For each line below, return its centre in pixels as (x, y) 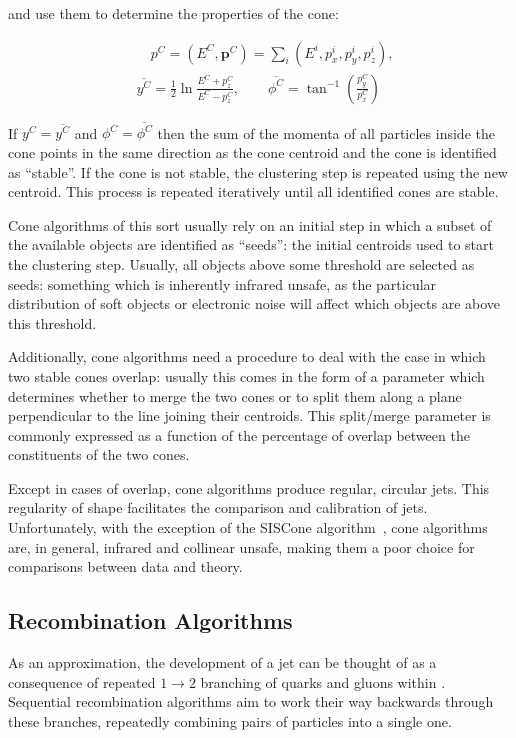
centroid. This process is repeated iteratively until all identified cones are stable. (253, 191)
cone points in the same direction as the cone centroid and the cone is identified (252, 151)
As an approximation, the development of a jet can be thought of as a (222, 662)
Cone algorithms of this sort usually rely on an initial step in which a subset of (250, 224)
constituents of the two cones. (99, 454)
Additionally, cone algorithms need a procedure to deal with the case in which (247, 356)
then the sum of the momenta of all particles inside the (326, 132)
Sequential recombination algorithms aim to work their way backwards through (251, 701)
